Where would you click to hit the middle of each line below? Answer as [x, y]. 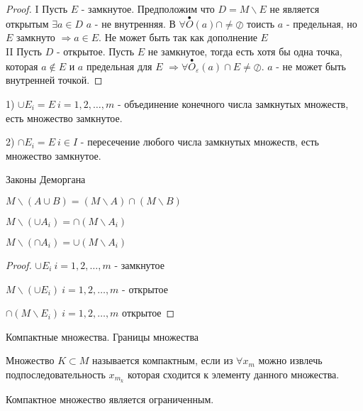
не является [295, 9]
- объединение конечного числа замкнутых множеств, [233, 104]
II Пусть [24, 51]
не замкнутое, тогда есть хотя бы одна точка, [245, 51]
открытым [27, 23]
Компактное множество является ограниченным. [110, 399]
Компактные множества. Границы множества [102, 336]
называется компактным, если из [162, 360]
